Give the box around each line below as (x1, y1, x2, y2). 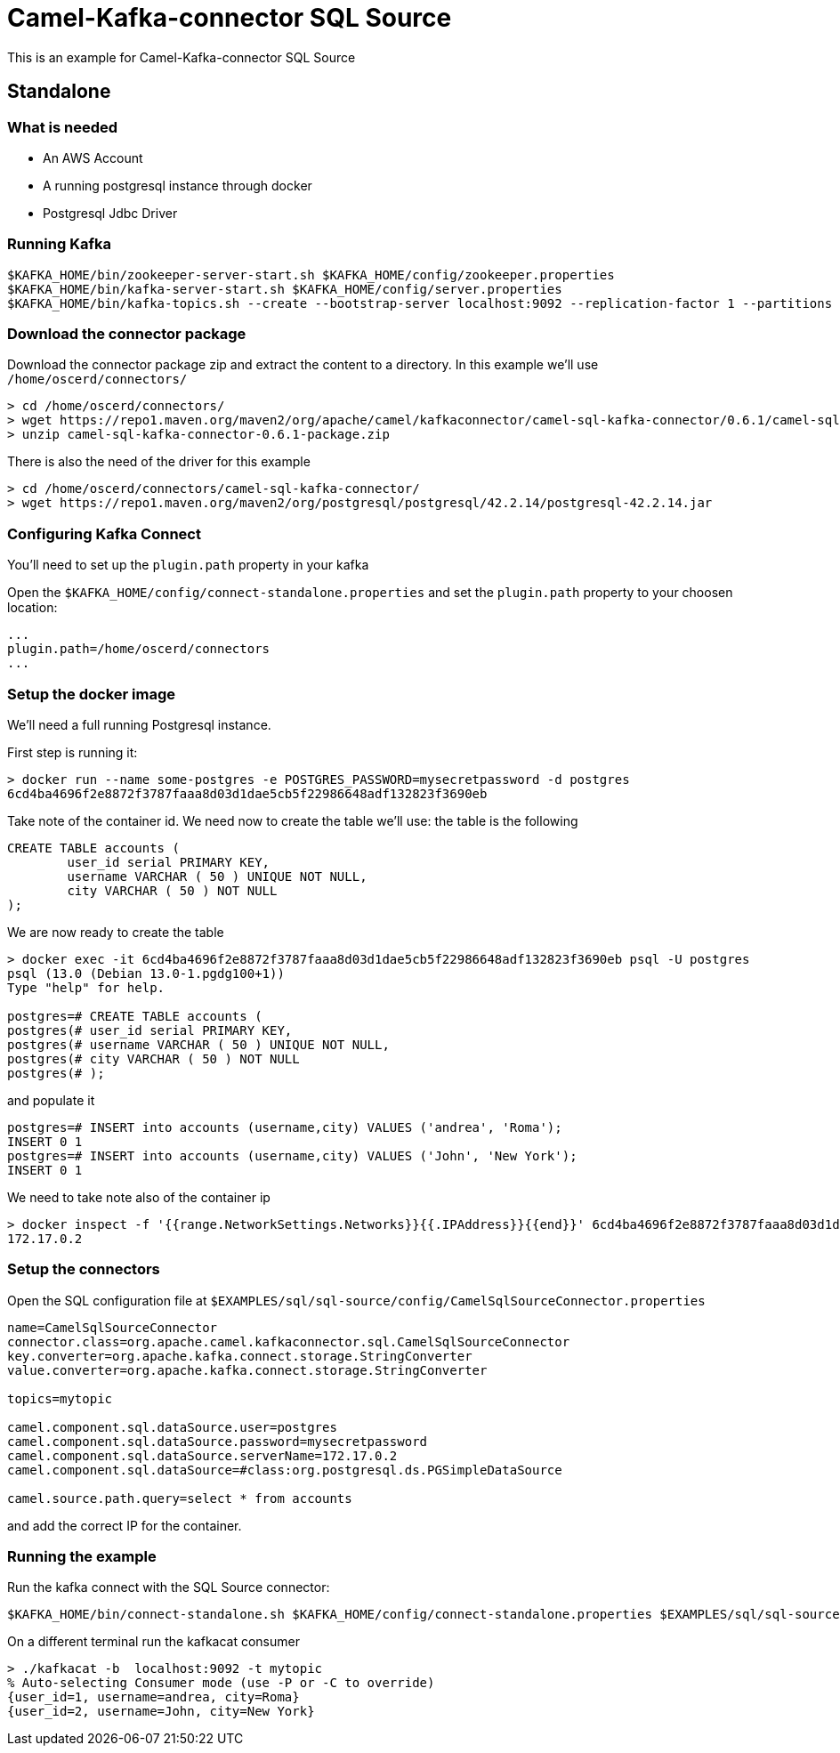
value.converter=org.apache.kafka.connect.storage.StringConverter (7, 1362, 488, 1377)
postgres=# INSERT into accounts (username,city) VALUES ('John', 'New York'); (7, 1148, 577, 1163)
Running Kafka (7, 235, 111, 254)
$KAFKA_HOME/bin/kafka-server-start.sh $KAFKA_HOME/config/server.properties (7, 281, 562, 296)
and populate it (7, 1092, 95, 1108)
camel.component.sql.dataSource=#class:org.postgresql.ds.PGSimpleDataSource (7, 1462, 562, 1477)
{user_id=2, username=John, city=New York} (7, 1704, 315, 1719)
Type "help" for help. (7, 980, 166, 995)
